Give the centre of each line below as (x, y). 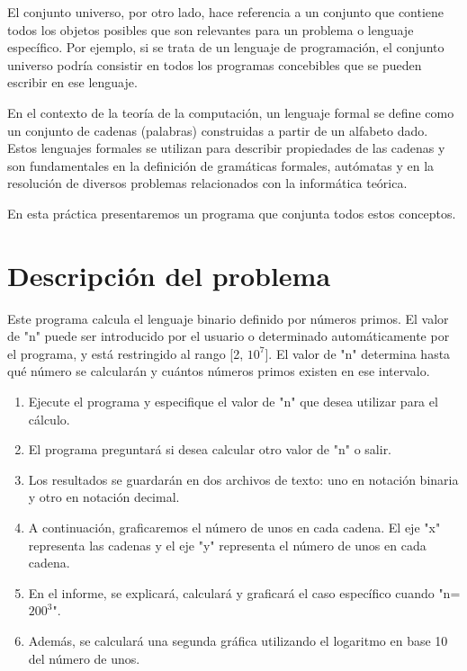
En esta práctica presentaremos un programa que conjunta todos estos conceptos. (232, 213)
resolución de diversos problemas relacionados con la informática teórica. (207, 183)
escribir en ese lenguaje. (72, 82)
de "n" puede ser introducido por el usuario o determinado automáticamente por (229, 336)
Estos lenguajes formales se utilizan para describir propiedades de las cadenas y (226, 148)
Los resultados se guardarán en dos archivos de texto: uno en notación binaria (243, 479)
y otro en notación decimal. (104, 497)
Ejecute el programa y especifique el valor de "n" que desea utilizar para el (233, 402)
